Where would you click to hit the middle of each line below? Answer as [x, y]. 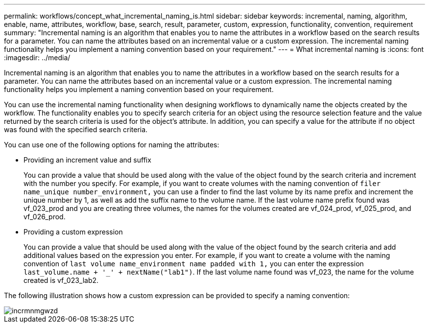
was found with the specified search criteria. [76, 129]
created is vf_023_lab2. [61, 280]
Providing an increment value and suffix [87, 160]
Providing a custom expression [73, 232]
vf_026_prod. [45, 217]
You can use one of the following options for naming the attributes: [112, 145]
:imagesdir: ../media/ [37, 58]
